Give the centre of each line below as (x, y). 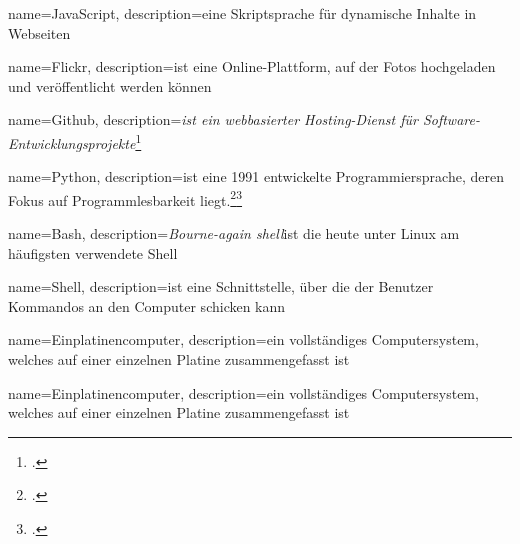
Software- (451, 119)
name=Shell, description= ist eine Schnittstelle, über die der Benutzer (221, 286)
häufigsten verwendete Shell (93, 252)
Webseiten (39, 32)
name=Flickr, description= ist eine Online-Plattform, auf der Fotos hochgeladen (252, 66)
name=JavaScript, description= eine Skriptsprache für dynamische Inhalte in (242, 13)
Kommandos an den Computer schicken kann (147, 305)
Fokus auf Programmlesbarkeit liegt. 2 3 (125, 198)
